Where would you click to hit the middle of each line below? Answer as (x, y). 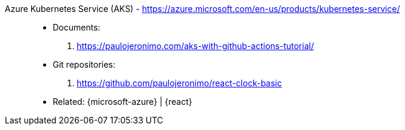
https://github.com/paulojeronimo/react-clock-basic (179, 83)
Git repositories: (84, 64)
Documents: (77, 27)
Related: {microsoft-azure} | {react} (123, 102)
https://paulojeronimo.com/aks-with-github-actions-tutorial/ (195, 46)
